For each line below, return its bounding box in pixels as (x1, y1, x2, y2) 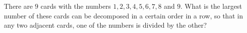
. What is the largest (180, 1, 242, 11)
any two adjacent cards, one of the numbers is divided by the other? (4, 20, 207, 30)
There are (4, 1, 33, 11)
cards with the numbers (40, 1, 111, 11)
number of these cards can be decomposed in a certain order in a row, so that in (4, 10, 243, 20)
